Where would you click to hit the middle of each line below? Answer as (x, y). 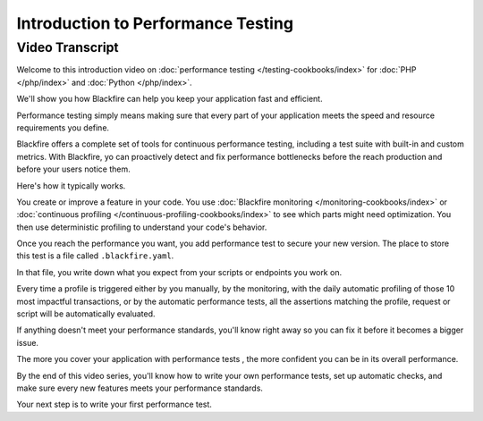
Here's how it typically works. (71, 185)
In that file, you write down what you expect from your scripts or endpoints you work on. (179, 272)
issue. (28, 342)
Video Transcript (68, 47)
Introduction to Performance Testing (155, 23)
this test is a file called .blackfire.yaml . (95, 256)
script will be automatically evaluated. (86, 314)
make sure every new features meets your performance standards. (140, 388)
